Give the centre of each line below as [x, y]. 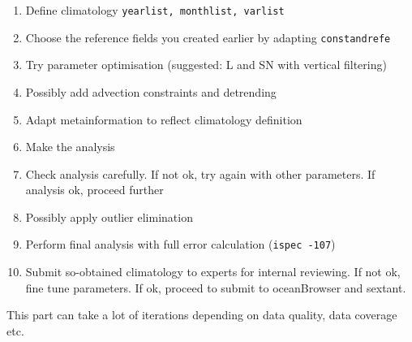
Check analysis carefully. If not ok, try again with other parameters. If [200, 173]
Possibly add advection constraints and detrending [151, 91]
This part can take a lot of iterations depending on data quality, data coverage [202, 315]
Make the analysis [70, 147]
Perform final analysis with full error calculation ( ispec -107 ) [180, 244]
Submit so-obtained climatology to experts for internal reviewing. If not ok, [213, 272]
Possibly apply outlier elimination [109, 216]
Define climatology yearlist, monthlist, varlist [155, 10]
